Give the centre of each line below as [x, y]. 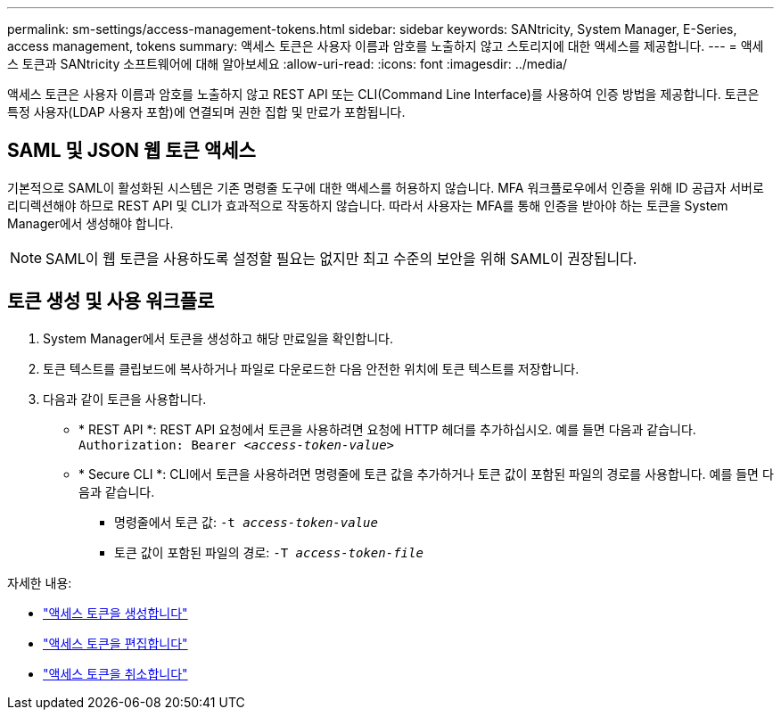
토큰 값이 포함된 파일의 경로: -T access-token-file [269, 552]
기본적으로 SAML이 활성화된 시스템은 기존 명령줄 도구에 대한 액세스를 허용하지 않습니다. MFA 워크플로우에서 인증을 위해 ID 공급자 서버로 [386, 187]
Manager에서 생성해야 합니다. [90, 223]
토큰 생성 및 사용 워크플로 [111, 301]
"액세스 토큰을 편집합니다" [115, 643]
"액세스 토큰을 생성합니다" [115, 613]
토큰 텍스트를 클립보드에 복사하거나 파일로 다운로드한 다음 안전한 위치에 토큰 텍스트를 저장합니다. [311, 368]
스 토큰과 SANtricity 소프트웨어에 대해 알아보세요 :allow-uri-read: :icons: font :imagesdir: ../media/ [288, 64]
